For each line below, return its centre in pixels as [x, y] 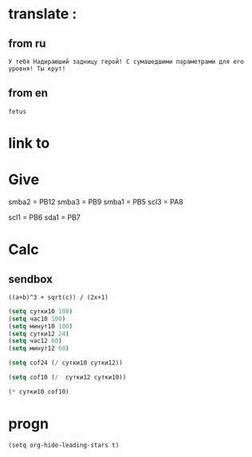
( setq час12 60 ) [35, 341]
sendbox [31, 279]
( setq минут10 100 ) [41, 326]
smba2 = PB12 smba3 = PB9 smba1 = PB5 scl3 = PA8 [96, 201]
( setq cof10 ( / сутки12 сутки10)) [67, 378]
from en [28, 93]
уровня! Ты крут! [37, 69]
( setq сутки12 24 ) [39, 334]
